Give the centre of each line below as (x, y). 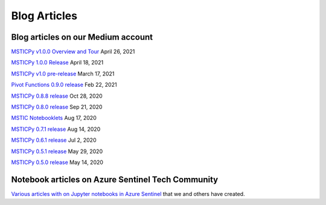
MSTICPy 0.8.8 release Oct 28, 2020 (57, 96)
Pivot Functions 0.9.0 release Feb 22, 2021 (64, 85)
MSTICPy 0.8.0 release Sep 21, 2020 (57, 107)
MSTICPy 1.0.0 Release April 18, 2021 (57, 63)
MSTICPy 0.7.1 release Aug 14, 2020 (56, 129)
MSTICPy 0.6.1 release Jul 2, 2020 (54, 140)
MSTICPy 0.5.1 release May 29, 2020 (57, 151)
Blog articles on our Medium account (82, 37)
